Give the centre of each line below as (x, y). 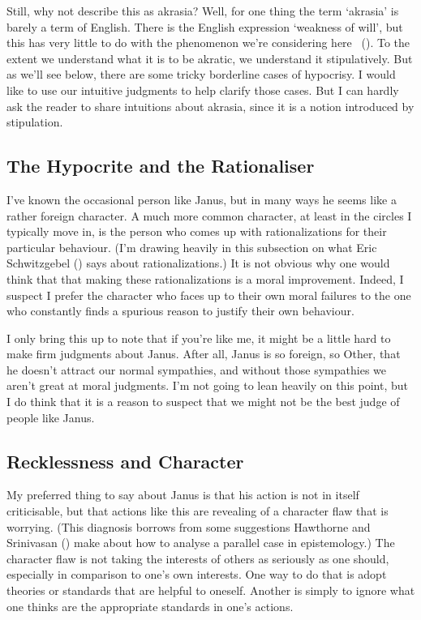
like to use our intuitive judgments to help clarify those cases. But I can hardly (203, 90)
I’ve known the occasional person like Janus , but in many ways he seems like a (202, 199)
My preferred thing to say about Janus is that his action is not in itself (183, 495)
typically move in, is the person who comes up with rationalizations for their (197, 231)
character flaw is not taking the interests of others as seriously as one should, (198, 558)
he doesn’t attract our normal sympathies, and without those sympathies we (197, 369)
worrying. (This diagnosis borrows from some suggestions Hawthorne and (189, 526)
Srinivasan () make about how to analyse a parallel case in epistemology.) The (201, 543)
